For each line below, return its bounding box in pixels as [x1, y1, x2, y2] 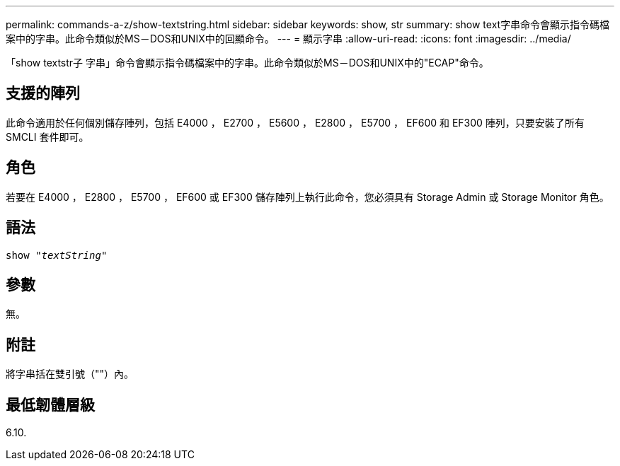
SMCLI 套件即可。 [6, 130, 89, 143]
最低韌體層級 [6, 395, 95, 414]
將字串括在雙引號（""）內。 [6, 368, 134, 380]
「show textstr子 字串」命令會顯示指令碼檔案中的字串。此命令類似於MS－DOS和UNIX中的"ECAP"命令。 [6, 57, 489, 69]
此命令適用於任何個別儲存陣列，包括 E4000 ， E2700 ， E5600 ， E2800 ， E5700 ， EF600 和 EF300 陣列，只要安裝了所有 [6, 116, 585, 129]
